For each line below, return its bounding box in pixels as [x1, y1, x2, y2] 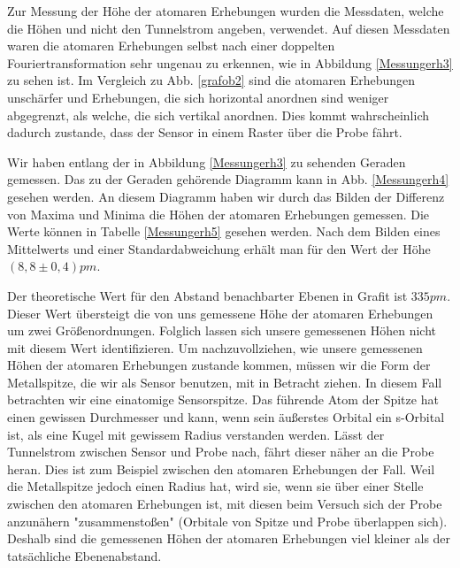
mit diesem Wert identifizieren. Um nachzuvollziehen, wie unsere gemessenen [7, 338, 423, 357]
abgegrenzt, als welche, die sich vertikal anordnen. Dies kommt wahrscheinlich [7, 105, 430, 124]
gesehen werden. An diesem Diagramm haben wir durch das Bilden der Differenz [7, 187, 445, 205]
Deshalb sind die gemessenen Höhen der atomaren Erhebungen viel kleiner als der [7, 529, 451, 548]
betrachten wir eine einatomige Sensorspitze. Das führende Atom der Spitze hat [7, 390, 439, 409]
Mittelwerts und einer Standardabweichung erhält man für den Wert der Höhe [7, 239, 431, 257]
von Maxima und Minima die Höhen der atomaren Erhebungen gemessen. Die [7, 204, 430, 223]
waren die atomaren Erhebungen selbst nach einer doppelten [7, 36, 335, 55]
